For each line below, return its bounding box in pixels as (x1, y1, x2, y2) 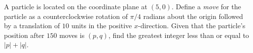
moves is (59, 30, 85, 40)
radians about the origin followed (143, 11, 243, 21)
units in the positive (71, 20, 132, 31)
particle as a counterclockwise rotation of (4, 11, 128, 21)
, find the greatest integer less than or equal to (108, 30, 249, 40)
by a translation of (4, 20, 60, 31)
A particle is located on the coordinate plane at (4, 1, 147, 11)
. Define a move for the (172, 1, 241, 11)
